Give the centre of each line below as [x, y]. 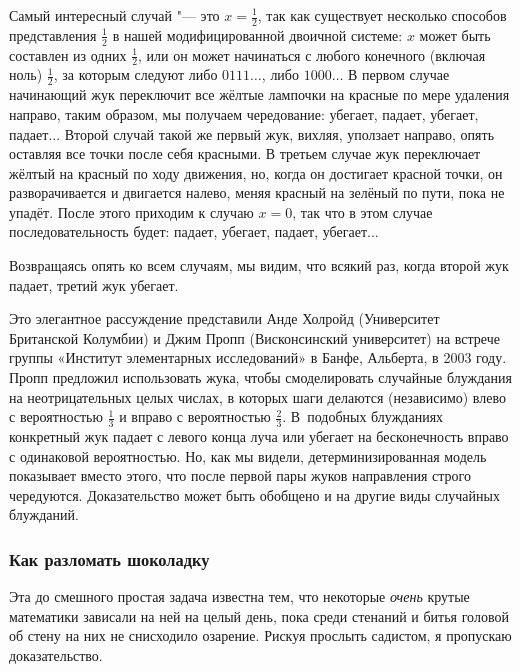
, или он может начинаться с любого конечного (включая [312, 54]
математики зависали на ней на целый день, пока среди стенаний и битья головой [259, 615]
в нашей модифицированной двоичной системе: [257, 34]
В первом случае [399, 74]
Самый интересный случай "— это [114, 15]
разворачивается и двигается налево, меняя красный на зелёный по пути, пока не [257, 192]
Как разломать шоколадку [109, 558]
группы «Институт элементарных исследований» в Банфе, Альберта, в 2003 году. [258, 357]
